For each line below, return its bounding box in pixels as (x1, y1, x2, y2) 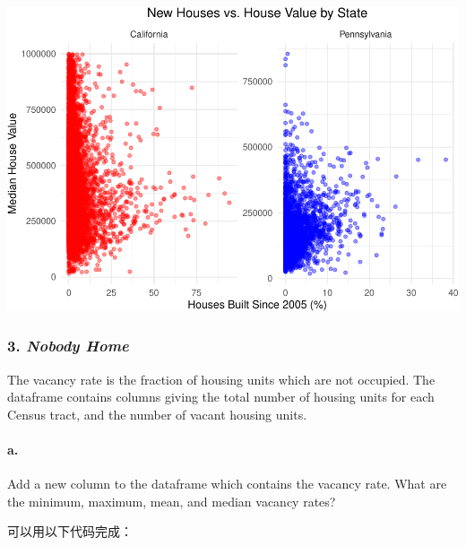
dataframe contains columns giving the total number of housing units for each (7, 387, 435, 406)
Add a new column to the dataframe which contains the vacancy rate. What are (7, 474, 447, 493)
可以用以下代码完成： (7, 522, 133, 541)
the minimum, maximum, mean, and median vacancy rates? (7, 491, 336, 510)
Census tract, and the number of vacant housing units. (7, 404, 307, 423)
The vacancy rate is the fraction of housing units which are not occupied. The (7, 369, 436, 388)
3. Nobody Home (7, 334, 129, 357)
